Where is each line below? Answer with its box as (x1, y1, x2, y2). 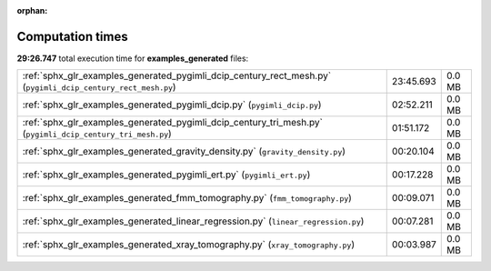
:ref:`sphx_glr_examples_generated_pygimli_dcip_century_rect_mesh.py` (22, 69, 332, 82)
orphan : (16, 5, 48, 15)
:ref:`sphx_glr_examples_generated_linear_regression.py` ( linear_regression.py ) (22, 215, 365, 227)
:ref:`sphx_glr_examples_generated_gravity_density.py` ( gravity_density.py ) (22, 146, 346, 158)
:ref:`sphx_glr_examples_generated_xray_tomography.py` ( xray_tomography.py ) (22, 238, 356, 251)
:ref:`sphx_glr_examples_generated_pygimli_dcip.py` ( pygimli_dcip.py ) (22, 98, 322, 111)
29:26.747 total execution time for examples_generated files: (16, 53, 249, 64)
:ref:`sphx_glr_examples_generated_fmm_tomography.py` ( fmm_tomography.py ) (22, 192, 352, 205)
